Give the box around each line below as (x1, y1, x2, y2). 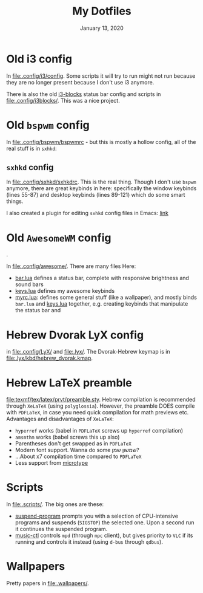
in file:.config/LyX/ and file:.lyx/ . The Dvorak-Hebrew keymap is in (6, 348, 171, 355)
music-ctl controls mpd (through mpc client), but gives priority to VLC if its (15, 532, 193, 539)
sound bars (15, 281, 44, 288)
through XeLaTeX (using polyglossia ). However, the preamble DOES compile (6, 402, 195, 410)
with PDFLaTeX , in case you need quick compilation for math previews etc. (6, 409, 189, 416)
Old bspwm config (6, 118, 90, 132)
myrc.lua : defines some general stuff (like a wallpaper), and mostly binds (15, 293, 197, 301)
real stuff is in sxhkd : (6, 145, 57, 152)
